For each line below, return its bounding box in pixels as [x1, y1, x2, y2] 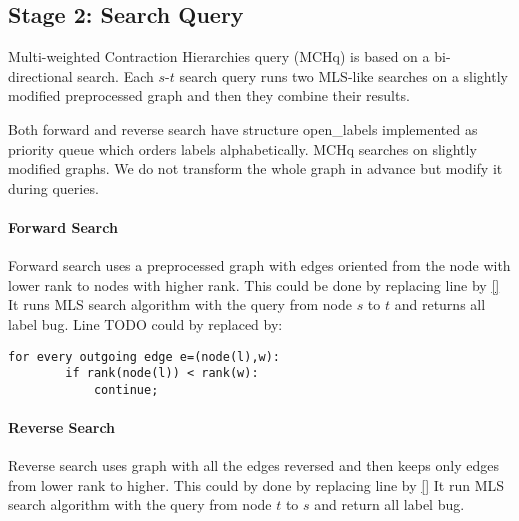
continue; [93, 382, 159, 397]
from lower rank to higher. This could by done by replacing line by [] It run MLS [8, 474, 505, 495]
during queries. [8, 177, 99, 198]
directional [8, 65, 73, 86]
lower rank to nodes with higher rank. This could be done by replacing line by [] [8, 274, 500, 295]
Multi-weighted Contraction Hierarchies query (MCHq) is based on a [8, 46, 430, 67]
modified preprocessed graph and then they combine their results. [8, 85, 410, 106]
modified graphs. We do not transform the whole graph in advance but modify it [8, 158, 503, 179]
